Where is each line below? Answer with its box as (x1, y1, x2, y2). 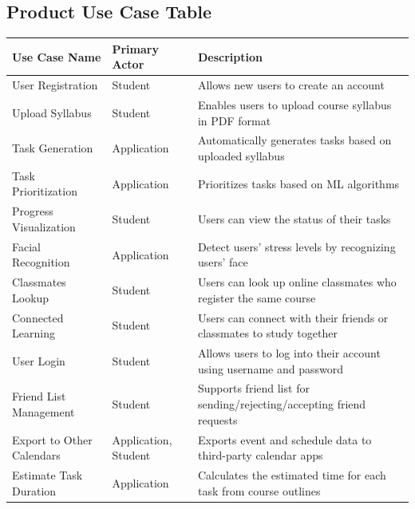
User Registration (12, 77, 98, 93)
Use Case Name (12, 48, 101, 65)
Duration (12, 482, 57, 499)
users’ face (197, 254, 248, 270)
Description (197, 48, 263, 65)
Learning (12, 325, 55, 341)
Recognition (12, 254, 70, 270)
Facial (12, 238, 41, 254)
